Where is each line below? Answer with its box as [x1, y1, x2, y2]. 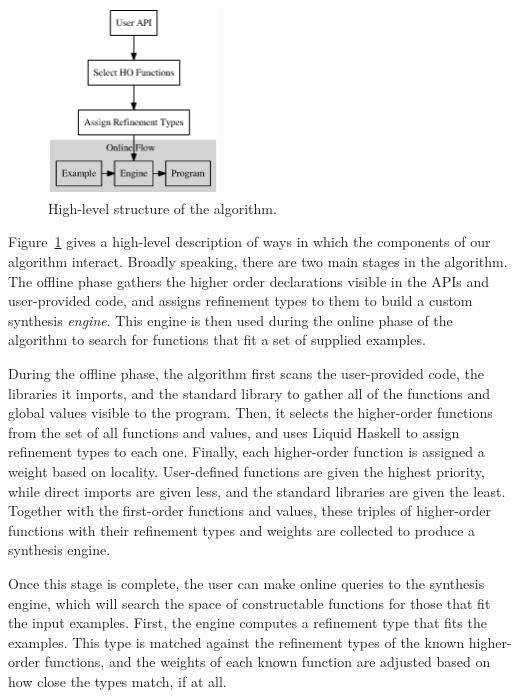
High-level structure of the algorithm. [48, 197, 277, 218]
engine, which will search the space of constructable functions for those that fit [8, 592, 491, 613]
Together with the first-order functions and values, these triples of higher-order [8, 500, 491, 521]
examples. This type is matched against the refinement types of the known [8, 631, 465, 652]
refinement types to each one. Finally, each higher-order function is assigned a [8, 441, 485, 462]
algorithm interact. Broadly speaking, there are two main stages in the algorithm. [8, 251, 508, 272]
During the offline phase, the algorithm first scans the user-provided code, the [8, 363, 484, 384]
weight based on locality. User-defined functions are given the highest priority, [8, 460, 485, 481]
